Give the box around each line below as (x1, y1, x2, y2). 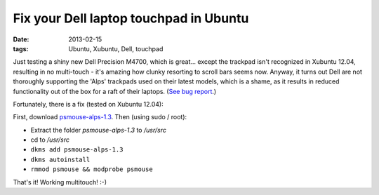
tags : (13, 44, 29, 53)
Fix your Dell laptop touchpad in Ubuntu (13, 11, 249, 26)
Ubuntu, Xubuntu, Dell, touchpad (68, 44, 164, 53)
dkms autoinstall (30, 155, 91, 163)
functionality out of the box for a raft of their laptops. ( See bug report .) (13, 87, 217, 95)
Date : (13, 35, 29, 43)
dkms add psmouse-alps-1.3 (30, 146, 124, 154)
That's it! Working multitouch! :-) (13, 177, 107, 186)
